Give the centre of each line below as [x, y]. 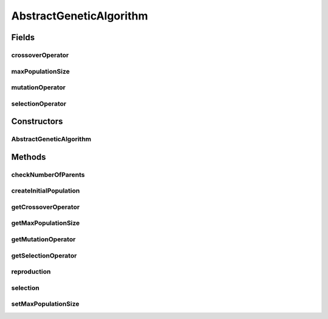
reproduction [31, 272]
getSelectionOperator [44, 255]
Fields [23, 37]
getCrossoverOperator [46, 207]
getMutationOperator [43, 239]
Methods [29, 157]
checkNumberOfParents [48, 174]
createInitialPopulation [46, 191]
